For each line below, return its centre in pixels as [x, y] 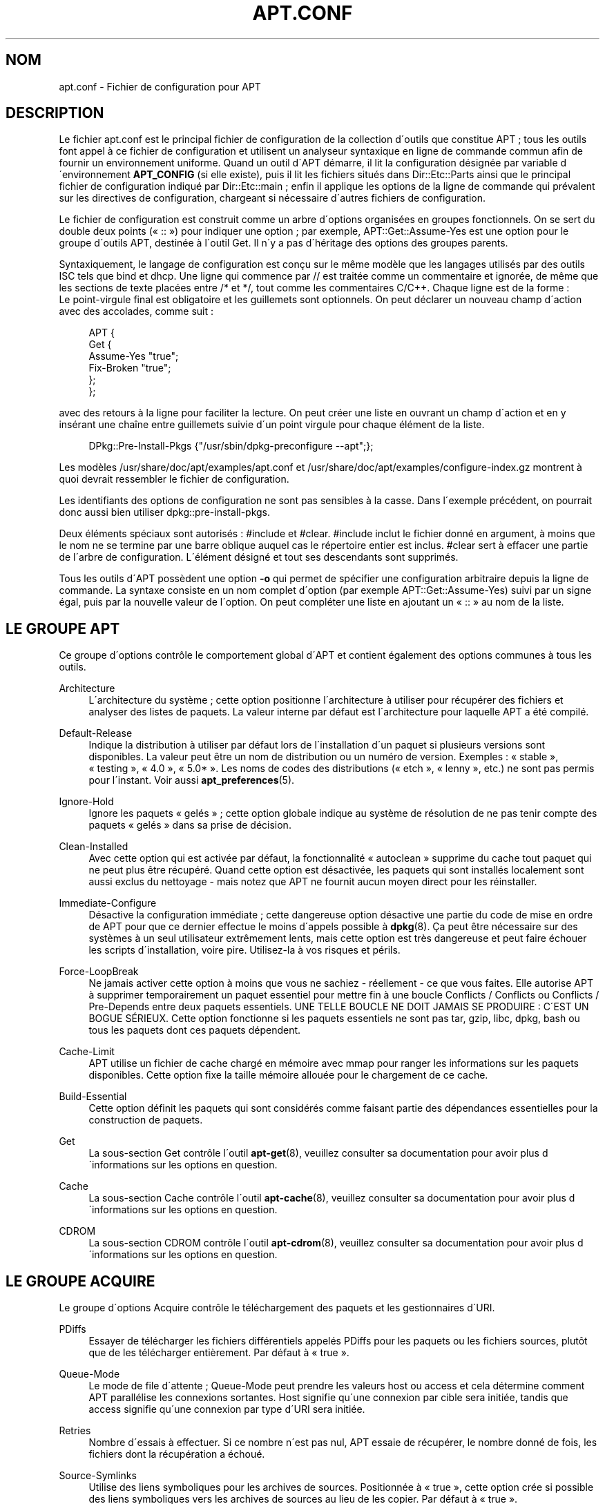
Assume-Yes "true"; [134, 356]
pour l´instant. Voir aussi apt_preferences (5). [192, 780]
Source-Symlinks [98, 1476]
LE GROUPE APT [63, 628]
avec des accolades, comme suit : [136, 311]
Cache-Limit [87, 1052]
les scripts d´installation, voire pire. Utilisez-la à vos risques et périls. [244, 950]
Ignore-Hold [86, 802]
